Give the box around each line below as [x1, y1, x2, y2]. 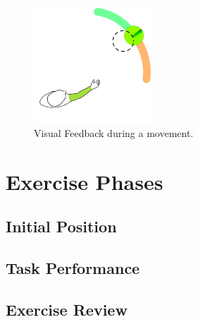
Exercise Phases [6, 167, 163, 196]
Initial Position [6, 215, 117, 237]
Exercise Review [6, 299, 128, 321]
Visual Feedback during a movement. [34, 126, 194, 141]
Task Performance [6, 257, 140, 279]
